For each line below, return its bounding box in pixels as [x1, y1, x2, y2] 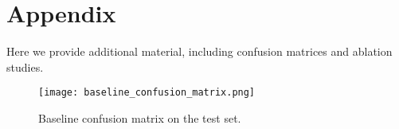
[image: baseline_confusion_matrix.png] [38, 87, 256, 99]
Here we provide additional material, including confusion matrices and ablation [6, 43, 393, 60]
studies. [6, 58, 44, 75]
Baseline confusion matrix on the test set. [38, 109, 241, 126]
